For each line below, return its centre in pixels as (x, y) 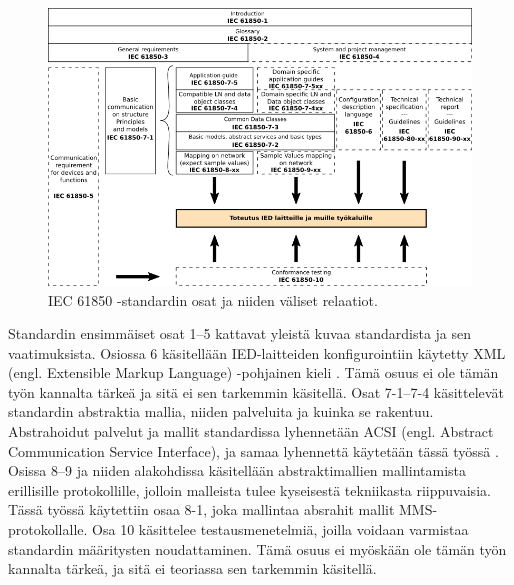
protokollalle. (48, 529)
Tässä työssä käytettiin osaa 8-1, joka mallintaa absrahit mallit (201, 509)
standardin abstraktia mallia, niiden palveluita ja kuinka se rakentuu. (221, 411)
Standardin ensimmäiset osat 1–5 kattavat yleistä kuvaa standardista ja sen (240, 333)
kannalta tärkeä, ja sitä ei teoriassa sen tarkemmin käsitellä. (192, 568)
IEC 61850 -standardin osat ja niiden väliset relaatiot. (213, 299)
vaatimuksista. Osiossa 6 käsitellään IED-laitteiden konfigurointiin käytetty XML (257, 352)
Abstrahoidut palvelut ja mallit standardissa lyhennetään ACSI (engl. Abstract (251, 431)
